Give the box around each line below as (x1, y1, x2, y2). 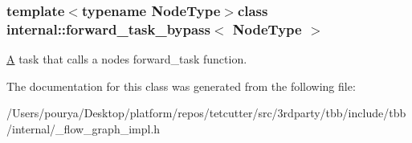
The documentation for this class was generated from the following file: (6, 77, 356, 94)
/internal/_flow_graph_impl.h (6, 120, 161, 137)
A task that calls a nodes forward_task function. (6, 51, 247, 67)
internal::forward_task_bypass (6, 18, 210, 39)
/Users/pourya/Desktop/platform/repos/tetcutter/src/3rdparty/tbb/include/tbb (6, 104, 406, 121)
